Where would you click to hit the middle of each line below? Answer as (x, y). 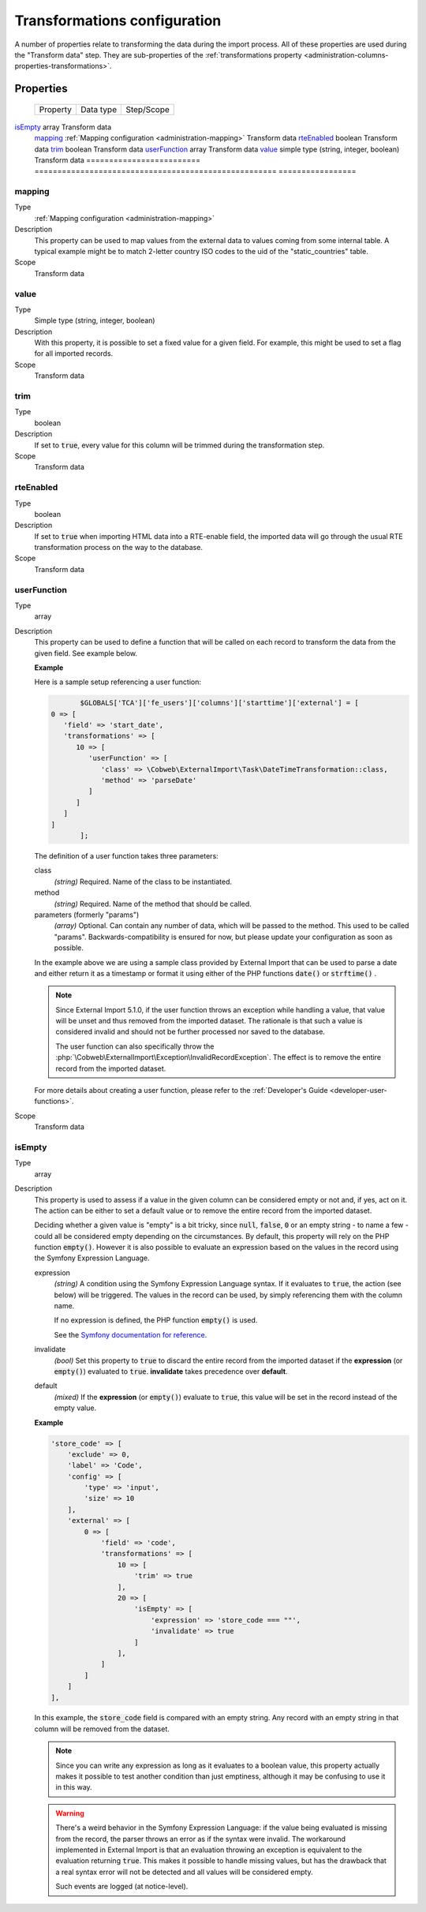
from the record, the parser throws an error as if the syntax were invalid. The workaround (201, 1839)
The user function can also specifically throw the (135, 1046)
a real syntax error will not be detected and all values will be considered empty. (184, 1872)
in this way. (74, 1787)
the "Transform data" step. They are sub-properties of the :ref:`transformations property (159, 54)
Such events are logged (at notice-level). (122, 1887)
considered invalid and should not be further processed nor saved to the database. (190, 1032)
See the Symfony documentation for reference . (131, 1334)
